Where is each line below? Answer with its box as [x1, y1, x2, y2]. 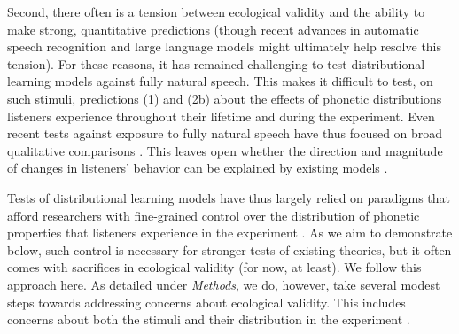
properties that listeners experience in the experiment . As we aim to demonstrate [7, 223, 453, 242]
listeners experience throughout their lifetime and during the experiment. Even [7, 106, 435, 125]
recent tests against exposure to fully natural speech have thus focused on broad [7, 124, 443, 143]
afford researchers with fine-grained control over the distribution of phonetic [7, 206, 420, 224]
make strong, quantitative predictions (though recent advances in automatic [7, 19, 419, 38]
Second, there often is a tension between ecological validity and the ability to [7, 3, 425, 20]
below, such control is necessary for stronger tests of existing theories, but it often [7, 240, 452, 259]
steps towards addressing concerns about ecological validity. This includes [7, 292, 406, 311]
